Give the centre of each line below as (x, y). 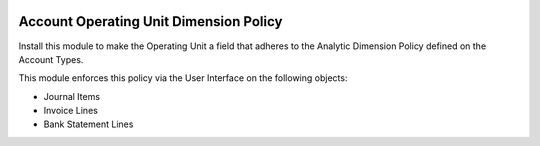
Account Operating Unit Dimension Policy (150, 21)
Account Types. (51, 59)
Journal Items (71, 96)
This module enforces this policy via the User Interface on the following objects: (183, 78)
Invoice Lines (71, 111)
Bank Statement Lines (88, 124)
